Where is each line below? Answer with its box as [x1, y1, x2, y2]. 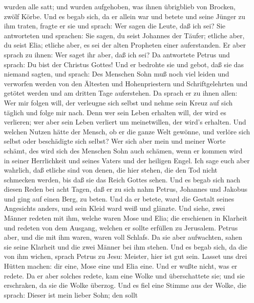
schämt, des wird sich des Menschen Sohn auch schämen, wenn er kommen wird [4, 145, 243, 155]
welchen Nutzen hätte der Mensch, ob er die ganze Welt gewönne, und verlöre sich [4, 126, 250, 136]
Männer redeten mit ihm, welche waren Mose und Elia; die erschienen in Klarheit [4, 213, 248, 223]
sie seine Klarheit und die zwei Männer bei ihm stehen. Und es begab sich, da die [4, 241, 248, 252]
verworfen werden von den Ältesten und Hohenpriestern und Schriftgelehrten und [4, 78, 248, 88]
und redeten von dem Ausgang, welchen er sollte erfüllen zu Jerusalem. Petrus [4, 222, 238, 232]
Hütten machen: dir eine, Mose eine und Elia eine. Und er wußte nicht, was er [4, 261, 237, 271]
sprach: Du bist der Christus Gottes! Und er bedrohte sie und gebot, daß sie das [4, 59, 244, 69]
